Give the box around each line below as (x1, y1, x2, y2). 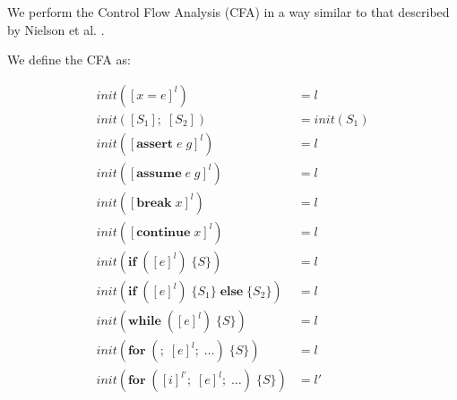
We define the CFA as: (7, 50, 131, 69)
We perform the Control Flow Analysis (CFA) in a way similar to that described (7, 3, 450, 21)
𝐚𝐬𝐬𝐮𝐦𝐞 (136, 166, 182, 180)
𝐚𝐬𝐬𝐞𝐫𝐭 (136, 137, 174, 150)
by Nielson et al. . (7, 20, 105, 38)
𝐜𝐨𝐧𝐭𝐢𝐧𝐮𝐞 (136, 226, 191, 239)
